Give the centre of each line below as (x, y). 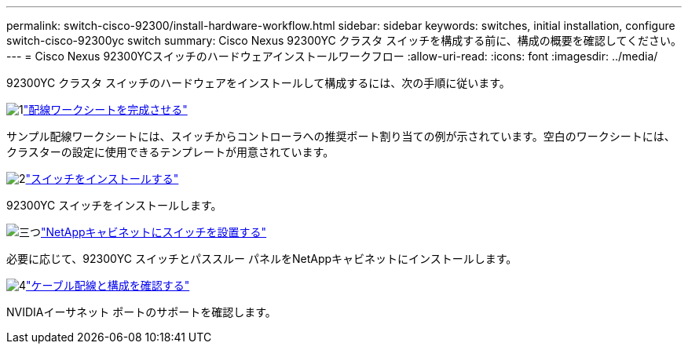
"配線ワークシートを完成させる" (105, 109)
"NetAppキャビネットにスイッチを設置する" (154, 232)
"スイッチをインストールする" (102, 179)
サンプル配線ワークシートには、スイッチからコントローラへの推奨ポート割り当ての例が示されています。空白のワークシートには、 (341, 136)
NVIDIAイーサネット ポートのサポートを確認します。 (141, 312)
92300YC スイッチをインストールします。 (114, 205)
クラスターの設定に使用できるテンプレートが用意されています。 (170, 152)
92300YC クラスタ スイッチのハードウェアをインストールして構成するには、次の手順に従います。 (258, 83)
